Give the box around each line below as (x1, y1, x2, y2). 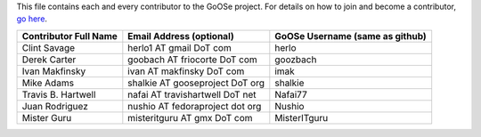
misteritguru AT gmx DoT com (127, 111, 253, 124)
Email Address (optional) (127, 29, 235, 42)
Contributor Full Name (21, 29, 118, 42)
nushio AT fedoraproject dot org (127, 100, 262, 112)
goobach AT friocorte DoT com (127, 53, 257, 66)
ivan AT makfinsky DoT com (127, 65, 245, 77)
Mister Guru (21, 111, 72, 124)
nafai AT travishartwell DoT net (127, 88, 257, 101)
